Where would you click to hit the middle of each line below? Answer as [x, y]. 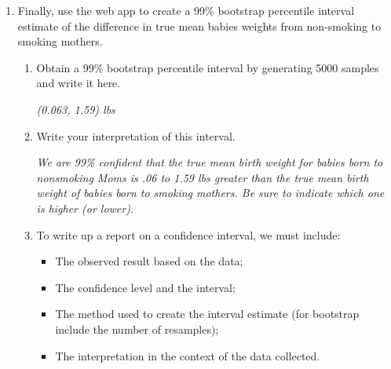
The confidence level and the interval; [145, 287]
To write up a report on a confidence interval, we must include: [188, 234]
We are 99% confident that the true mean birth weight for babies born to [210, 162]
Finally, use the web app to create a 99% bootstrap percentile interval [186, 10]
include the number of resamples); [137, 329]
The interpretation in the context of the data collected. [188, 355]
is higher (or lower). [85, 208]
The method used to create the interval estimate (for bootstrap [207, 314]
